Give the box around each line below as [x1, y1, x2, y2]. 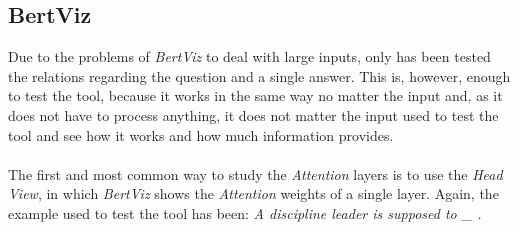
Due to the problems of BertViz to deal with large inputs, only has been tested [8, 46, 491, 67]
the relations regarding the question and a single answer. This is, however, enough [8, 65, 511, 86]
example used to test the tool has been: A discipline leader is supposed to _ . [8, 202, 482, 223]
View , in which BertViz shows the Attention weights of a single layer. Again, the [8, 183, 499, 204]
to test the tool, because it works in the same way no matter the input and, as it [8, 85, 503, 106]
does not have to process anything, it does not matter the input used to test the [8, 104, 499, 125]
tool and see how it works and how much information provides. [8, 124, 394, 145]
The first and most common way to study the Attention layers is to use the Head [8, 163, 503, 184]
